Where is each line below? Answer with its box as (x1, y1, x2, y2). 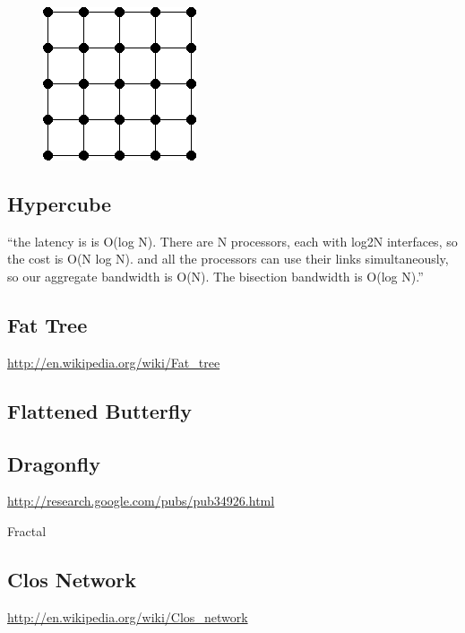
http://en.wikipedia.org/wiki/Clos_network (7, 607, 248, 626)
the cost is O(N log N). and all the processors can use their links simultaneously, (7, 249, 449, 268)
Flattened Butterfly (7, 396, 192, 424)
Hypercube (7, 189, 112, 217)
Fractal (7, 521, 47, 540)
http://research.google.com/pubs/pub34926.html (7, 491, 275, 510)
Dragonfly (7, 449, 100, 477)
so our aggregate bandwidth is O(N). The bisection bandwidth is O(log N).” (7, 266, 424, 285)
